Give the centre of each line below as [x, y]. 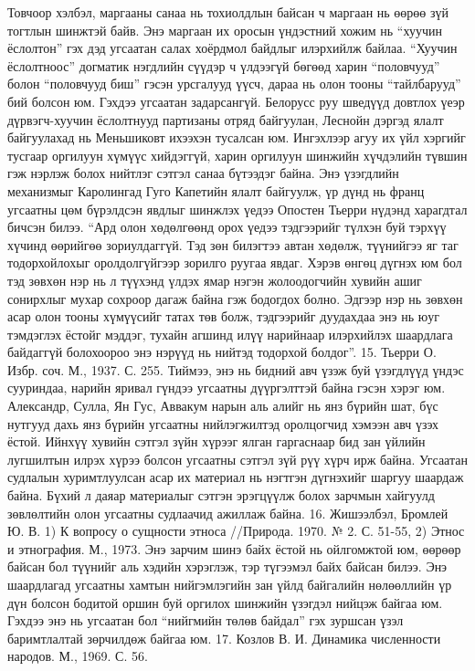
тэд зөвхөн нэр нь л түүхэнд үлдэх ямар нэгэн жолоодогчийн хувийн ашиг [215, 280]
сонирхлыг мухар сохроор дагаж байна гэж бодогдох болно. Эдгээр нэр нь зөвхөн [235, 298]
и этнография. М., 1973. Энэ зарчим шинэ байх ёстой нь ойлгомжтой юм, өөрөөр [234, 548]
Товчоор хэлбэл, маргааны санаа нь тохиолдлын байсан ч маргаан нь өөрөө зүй [228, 12]
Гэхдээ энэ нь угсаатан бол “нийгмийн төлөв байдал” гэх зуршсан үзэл [206, 620]
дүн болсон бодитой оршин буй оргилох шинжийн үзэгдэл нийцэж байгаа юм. [225, 602]
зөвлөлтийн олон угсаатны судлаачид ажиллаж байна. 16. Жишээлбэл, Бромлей [228, 513]
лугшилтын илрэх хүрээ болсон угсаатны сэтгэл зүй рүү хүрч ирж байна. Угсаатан [237, 459]
